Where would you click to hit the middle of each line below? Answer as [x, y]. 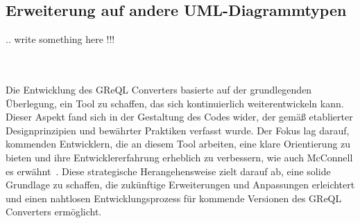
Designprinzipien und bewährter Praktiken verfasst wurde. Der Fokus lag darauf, [178, 130]
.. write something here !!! [60, 39]
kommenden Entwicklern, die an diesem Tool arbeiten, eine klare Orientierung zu [178, 144]
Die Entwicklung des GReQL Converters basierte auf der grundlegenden [159, 89]
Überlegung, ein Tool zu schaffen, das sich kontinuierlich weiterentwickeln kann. [175, 103]
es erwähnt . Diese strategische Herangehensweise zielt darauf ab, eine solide [168, 171]
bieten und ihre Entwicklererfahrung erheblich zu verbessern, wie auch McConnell [179, 157]
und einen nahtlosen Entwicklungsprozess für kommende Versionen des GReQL [174, 198]
